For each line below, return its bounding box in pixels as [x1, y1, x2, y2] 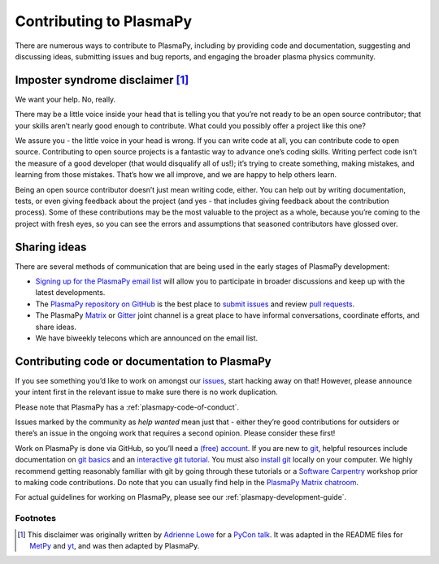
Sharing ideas [15, 240, 87, 254]
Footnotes [15, 513, 57, 524]
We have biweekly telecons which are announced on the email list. [35, 333, 259, 343]
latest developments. [35, 288, 106, 297]
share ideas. [35, 322, 77, 332]
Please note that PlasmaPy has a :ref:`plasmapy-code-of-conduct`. [15, 402, 240, 412]
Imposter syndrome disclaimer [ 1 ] [15, 73, 189, 87]
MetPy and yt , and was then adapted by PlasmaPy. [29, 540, 200, 550]
